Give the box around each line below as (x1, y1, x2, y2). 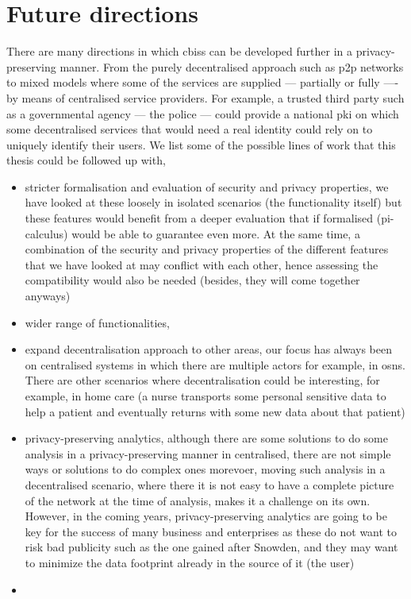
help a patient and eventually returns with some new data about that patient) (25, 403, 405, 419)
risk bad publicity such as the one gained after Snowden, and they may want (25, 539, 398, 555)
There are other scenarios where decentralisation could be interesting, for (25, 372, 380, 388)
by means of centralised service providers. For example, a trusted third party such (6, 89, 405, 106)
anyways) (25, 288, 71, 304)
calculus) (25, 225, 68, 242)
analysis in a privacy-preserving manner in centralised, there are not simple (25, 445, 391, 462)
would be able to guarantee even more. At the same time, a (71, 225, 360, 242)
